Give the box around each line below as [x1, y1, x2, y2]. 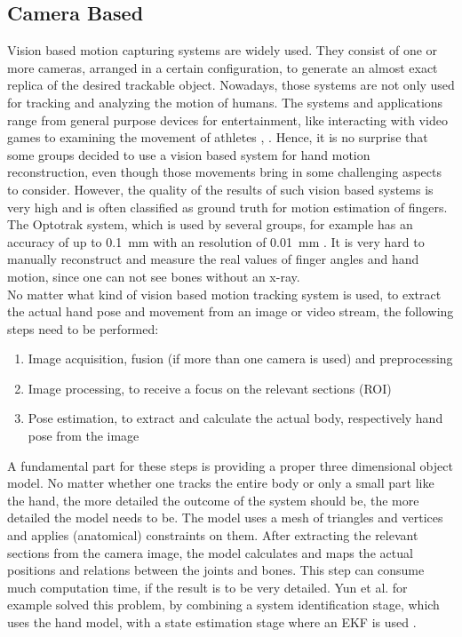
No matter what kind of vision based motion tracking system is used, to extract [7, 284, 442, 303]
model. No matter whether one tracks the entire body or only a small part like [7, 474, 434, 492]
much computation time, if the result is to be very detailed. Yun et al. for [7, 577, 408, 596]
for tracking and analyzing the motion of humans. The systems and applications [7, 92, 443, 111]
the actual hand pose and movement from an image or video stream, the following [7, 302, 454, 321]
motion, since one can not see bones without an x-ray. [7, 267, 300, 285]
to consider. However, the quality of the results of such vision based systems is [7, 179, 434, 198]
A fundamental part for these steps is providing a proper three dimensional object [7, 456, 453, 474]
